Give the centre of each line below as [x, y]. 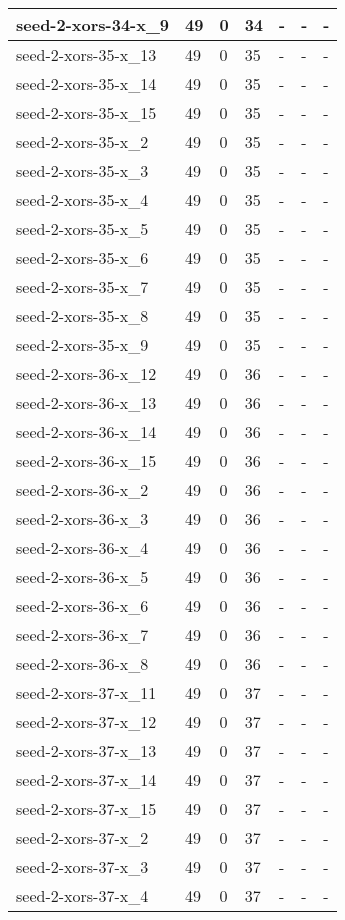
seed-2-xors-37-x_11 [86, 692]
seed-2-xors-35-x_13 [86, 54]
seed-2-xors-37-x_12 [86, 721]
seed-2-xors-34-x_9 [93, 24]
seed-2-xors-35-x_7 [82, 286]
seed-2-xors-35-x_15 [86, 112]
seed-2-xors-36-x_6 [82, 605]
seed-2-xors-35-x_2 [82, 141]
